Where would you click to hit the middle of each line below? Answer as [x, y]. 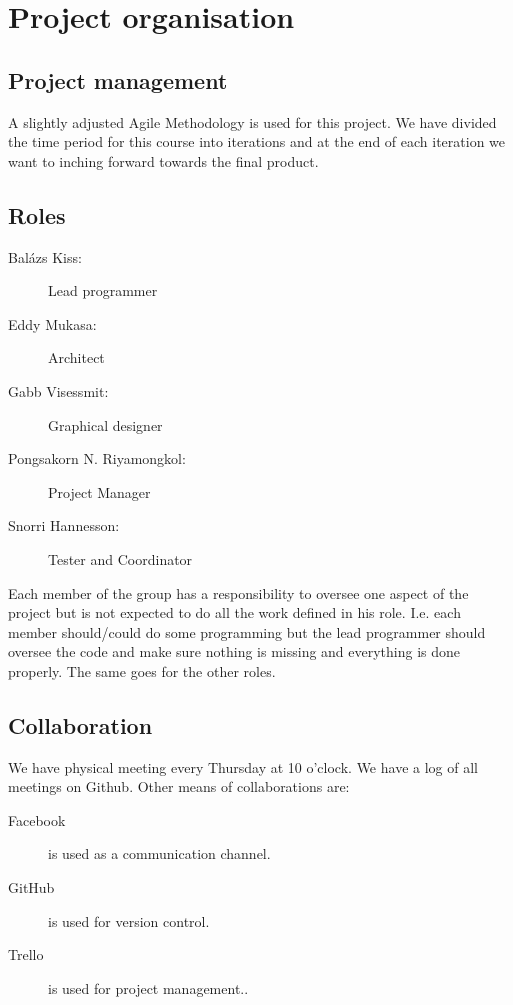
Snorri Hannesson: [64, 525]
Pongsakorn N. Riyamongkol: [97, 458]
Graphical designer [105, 424]
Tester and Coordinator [120, 558]
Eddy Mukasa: [52, 323]
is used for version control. [129, 920]
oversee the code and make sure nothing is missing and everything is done [234, 651]
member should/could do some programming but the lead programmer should [247, 631]
